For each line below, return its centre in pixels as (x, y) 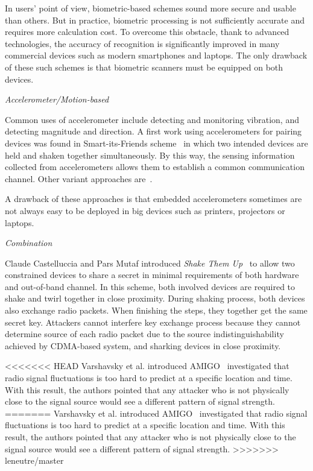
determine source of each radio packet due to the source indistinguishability (144, 334)
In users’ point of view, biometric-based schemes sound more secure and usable (150, 8)
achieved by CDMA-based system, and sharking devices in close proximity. (143, 345)
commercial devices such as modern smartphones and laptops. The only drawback (156, 55)
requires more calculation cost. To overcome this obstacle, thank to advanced (147, 32)
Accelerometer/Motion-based (57, 99)
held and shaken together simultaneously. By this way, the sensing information (150, 155)
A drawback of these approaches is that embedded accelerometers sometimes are (153, 199)
